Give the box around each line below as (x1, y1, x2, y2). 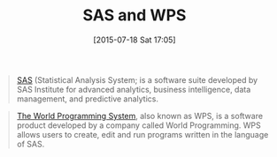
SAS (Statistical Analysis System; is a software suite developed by (16, 74, 258, 85)
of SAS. (16, 138, 45, 149)
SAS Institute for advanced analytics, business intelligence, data (16, 84, 251, 94)
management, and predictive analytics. (16, 93, 159, 104)
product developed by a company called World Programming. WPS (16, 120, 262, 131)
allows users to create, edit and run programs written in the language (16, 129, 269, 139)
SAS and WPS (82, 5, 187, 26)
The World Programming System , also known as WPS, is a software (16, 110, 263, 121)
